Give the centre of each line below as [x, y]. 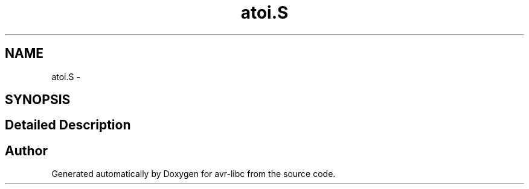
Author [26, 150]
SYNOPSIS [38, 100]
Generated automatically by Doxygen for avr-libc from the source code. [194, 174]
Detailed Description [68, 125]
